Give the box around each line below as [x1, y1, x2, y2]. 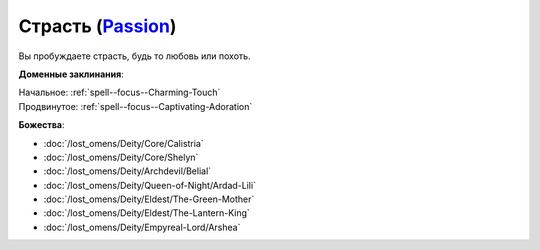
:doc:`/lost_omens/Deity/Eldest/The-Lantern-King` [43, 207, 250, 219]
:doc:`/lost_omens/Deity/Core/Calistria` [43, 137, 204, 149]
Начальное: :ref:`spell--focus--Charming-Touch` [18, 86, 221, 99]
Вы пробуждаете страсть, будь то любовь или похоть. [18, 50, 251, 62]
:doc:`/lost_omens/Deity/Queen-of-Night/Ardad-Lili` [43, 179, 257, 191]
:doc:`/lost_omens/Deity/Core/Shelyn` [43, 151, 199, 163]
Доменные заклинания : [18, 68, 124, 80]
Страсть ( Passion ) [18, 15, 177, 37]
